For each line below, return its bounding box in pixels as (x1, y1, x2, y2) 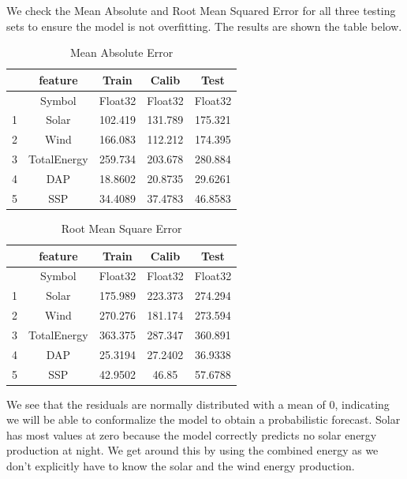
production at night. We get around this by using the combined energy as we (6, 442, 379, 458)
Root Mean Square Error (61, 219, 182, 236)
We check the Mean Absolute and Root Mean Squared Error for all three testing (6, 2, 396, 18)
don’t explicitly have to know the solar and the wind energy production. (6, 458, 355, 474)
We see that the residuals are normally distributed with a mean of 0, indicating (6, 395, 390, 412)
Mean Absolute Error (69, 44, 174, 61)
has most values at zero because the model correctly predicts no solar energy (6, 426, 377, 443)
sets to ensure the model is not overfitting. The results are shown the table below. (6, 17, 402, 34)
